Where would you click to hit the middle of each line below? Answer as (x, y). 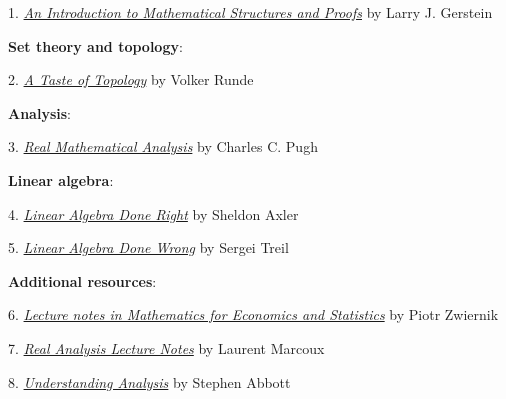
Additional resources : (82, 280)
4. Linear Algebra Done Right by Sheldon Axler (153, 213)
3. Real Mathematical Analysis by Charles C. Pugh (163, 146)
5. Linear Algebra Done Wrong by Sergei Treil (148, 247)
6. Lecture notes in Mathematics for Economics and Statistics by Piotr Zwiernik (253, 314)
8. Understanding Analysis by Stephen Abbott (149, 381)
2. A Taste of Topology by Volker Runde (131, 79)
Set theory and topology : (95, 45)
